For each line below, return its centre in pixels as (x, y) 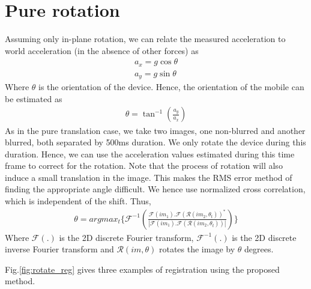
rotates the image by (197, 249)
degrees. (259, 249)
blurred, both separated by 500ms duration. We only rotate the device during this (155, 142)
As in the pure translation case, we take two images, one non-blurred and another (155, 130)
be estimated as (34, 98)
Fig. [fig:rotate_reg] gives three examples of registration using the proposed (142, 269)
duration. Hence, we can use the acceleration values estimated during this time (150, 154)
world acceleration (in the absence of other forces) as (102, 50)
